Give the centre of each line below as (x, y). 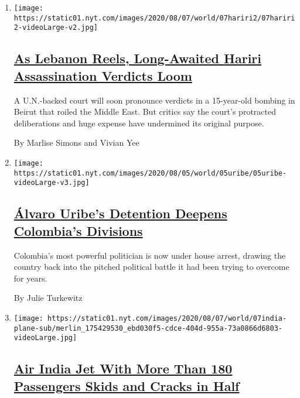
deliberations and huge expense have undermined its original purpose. (139, 123)
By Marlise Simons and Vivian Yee (76, 143)
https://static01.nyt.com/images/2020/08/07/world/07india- (167, 318)
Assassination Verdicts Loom (103, 75)
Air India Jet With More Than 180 (123, 368)
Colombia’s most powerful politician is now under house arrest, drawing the (150, 255)
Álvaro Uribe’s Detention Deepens (120, 213)
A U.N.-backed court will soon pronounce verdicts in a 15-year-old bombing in (154, 100)
